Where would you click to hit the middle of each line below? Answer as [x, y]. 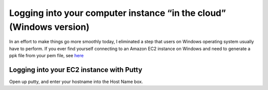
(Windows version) [49, 27]
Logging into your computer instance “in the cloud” [118, 13]
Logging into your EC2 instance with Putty [76, 70]
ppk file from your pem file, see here [46, 56]
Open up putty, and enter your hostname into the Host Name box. [76, 82]
